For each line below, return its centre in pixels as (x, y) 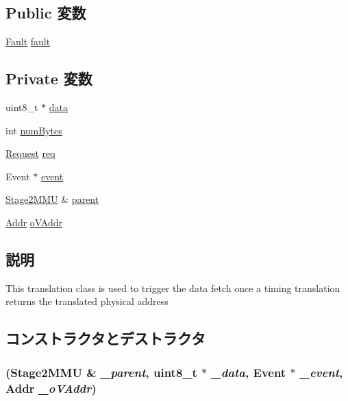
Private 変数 (49, 78)
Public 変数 (46, 13)
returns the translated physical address (87, 301)
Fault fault (28, 41)
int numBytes (34, 130)
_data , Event (249, 372)
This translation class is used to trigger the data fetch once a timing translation (173, 288)
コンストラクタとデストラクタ (105, 338)
